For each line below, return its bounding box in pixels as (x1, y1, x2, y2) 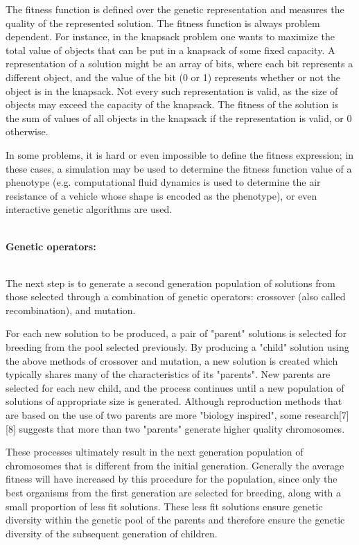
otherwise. (6, 124, 49, 139)
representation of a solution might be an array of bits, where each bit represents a (6, 56, 353, 71)
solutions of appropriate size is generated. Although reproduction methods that (6, 394, 342, 408)
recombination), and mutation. (6, 302, 136, 317)
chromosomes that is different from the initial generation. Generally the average (6, 458, 344, 472)
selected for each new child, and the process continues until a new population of (6, 380, 344, 395)
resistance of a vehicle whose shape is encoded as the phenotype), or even (6, 188, 317, 202)
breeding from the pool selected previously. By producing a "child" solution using (6, 340, 349, 354)
